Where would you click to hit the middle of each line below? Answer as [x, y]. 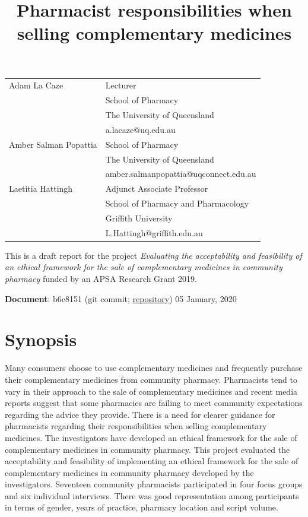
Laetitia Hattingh [41, 188]
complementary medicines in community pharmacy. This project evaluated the [147, 449]
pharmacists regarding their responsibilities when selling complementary [136, 426]
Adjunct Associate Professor [157, 188]
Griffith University [139, 218]
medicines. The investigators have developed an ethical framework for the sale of [151, 437]
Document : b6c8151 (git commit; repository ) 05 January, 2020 [121, 298]
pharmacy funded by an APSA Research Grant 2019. [101, 279]
